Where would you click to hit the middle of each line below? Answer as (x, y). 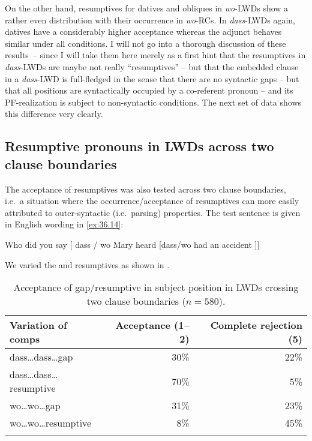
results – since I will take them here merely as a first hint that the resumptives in (155, 55)
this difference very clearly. (54, 114)
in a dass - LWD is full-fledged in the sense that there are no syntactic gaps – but (152, 78)
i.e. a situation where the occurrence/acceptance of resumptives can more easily (152, 201)
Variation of (38, 325)
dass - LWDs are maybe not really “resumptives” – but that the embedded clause (152, 66)
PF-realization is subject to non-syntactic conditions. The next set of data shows (153, 102)
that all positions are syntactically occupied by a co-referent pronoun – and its (149, 90)
